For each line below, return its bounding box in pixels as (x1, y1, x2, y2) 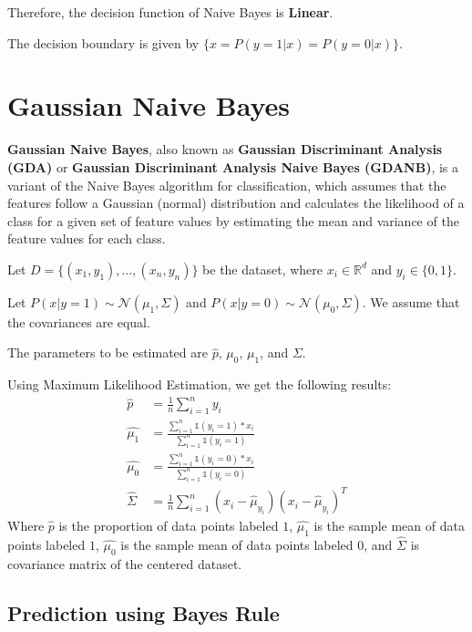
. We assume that (362, 292, 460, 311)
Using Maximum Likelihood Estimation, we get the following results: (7, 375, 392, 394)
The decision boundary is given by (7, 33, 200, 52)
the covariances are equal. (7, 312, 150, 331)
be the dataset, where (202, 259, 323, 278)
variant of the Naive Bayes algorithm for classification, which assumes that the (7, 175, 446, 194)
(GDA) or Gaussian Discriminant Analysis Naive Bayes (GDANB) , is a (7, 157, 459, 176)
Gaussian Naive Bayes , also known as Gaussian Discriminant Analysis (7, 140, 443, 159)
